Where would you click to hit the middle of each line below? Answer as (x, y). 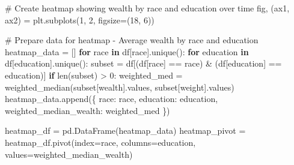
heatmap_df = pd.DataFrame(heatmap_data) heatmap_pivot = (125, 130)
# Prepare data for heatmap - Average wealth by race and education (132, 40)
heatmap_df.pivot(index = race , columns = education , (100, 142)
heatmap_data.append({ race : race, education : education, (112, 99)
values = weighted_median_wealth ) (69, 154)
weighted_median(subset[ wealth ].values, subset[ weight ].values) (120, 87)
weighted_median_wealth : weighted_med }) (87, 110)
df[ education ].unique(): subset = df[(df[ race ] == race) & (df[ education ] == (143, 63)
